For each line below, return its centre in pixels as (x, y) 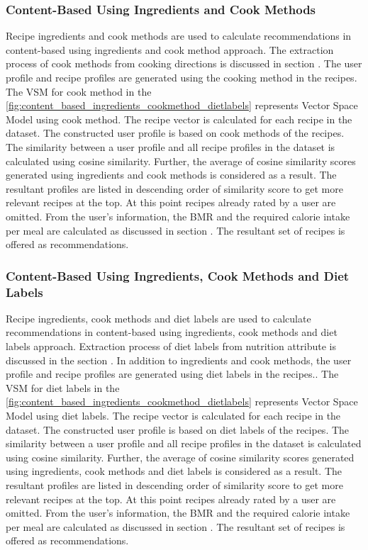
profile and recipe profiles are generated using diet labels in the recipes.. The (172, 374)
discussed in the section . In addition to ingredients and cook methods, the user (179, 360)
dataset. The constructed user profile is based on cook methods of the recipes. (175, 133)
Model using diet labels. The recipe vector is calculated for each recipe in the (173, 416)
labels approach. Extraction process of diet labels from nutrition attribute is (171, 346)
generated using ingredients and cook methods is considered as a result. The (171, 175)
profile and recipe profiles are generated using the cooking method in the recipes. (182, 77)
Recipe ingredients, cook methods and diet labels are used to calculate (158, 318)
